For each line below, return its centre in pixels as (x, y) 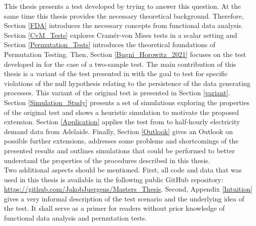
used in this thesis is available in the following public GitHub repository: (114, 179)
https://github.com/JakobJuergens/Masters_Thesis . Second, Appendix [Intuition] (128, 189)
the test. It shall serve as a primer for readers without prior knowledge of (114, 208)
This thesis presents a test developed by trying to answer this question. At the (123, 6)
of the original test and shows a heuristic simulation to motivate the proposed (122, 112)
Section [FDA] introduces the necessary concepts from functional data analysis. (124, 25)
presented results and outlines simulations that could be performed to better (120, 150)
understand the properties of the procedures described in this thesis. (107, 160)
